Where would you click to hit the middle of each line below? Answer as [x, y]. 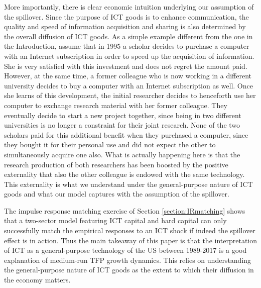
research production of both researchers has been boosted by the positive [116, 164]
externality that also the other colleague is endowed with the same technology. [124, 174]
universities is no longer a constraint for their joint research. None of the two [122, 125]
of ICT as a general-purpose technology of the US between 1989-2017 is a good [125, 250]
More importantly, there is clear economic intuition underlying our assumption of [129, 7]
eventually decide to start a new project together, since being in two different [123, 115]
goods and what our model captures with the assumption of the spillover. [117, 194]
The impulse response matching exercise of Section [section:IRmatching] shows [125, 210]
